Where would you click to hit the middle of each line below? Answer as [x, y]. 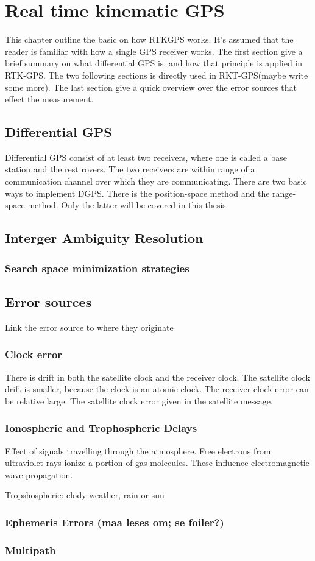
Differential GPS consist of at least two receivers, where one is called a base [146, 157]
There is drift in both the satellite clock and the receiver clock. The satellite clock [157, 377]
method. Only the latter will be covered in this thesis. [128, 205]
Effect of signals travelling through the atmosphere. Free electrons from [138, 450]
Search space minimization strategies [97, 268]
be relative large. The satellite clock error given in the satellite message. [139, 400]
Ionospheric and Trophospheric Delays [101, 428]
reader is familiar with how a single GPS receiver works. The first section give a [154, 51]
